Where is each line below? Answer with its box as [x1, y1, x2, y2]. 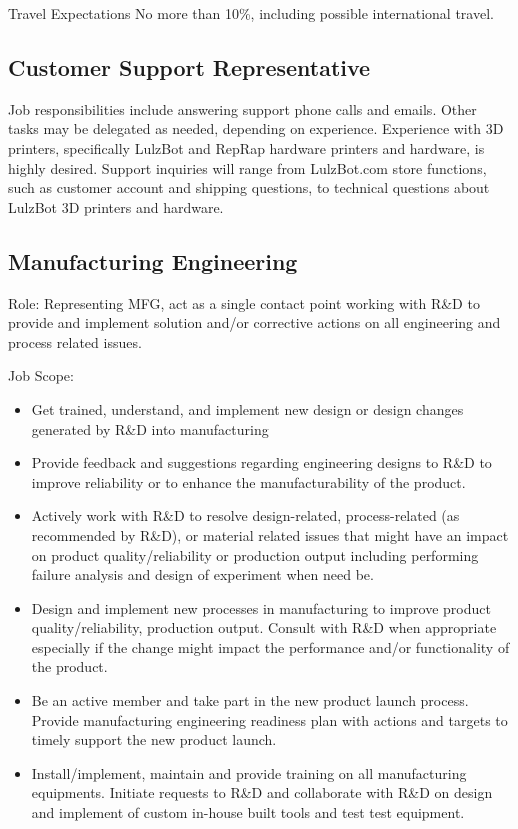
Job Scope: [8, 365, 74, 386]
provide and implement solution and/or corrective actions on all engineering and [8, 312, 501, 333]
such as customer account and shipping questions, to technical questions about [8, 177, 490, 198]
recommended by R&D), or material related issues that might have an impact [31, 524, 509, 545]
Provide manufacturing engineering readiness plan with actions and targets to [31, 709, 508, 730]
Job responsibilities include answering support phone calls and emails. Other [8, 98, 477, 119]
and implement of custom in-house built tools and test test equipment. [31, 802, 465, 823]
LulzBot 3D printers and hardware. [8, 196, 224, 217]
